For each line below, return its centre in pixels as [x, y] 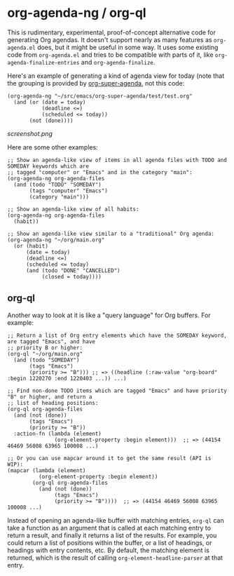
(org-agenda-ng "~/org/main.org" [56, 240]
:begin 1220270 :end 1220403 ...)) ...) [67, 378]
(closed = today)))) [71, 276]
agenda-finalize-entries [43, 62]
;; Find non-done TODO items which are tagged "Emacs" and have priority [117, 391]
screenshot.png [30, 133]
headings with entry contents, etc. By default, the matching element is [109, 550]
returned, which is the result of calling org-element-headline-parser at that [115, 557]
